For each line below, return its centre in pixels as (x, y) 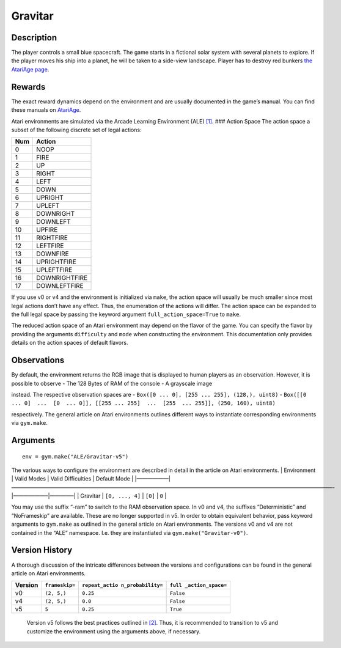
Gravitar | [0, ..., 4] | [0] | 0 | (123, 496)
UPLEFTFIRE (54, 270)
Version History (42, 550)
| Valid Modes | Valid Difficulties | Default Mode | (72, 479)
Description (34, 38)
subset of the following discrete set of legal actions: (76, 130)
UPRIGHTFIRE (56, 262)
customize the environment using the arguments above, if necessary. (114, 631)
